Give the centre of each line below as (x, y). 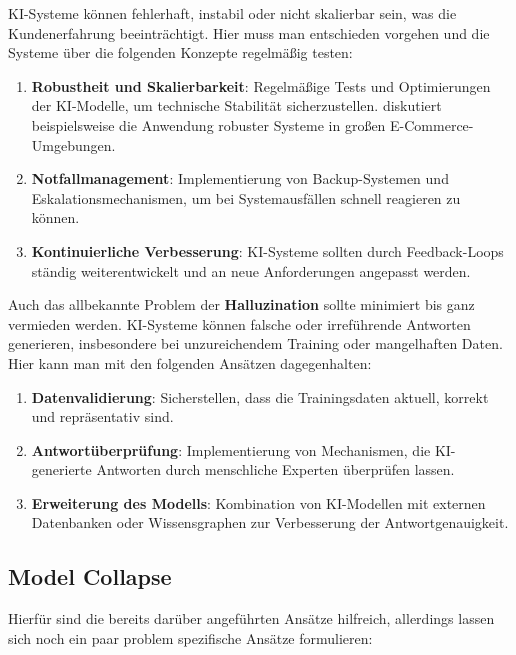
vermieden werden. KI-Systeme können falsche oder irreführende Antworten (239, 323)
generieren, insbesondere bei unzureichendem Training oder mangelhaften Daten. (255, 343)
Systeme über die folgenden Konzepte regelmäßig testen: (180, 52)
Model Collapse (90, 576)
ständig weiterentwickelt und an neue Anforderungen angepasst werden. (251, 270)
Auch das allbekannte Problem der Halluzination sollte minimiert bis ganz (241, 304)
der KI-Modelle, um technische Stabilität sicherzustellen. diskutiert (236, 105)
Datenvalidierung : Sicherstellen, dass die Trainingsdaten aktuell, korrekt (260, 396)
